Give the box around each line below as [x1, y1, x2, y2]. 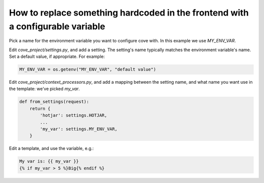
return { [29, 106, 51, 111]
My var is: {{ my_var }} [19, 159, 79, 164]
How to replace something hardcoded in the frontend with [9, 7, 249, 18]
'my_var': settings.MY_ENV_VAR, [40, 127, 117, 132]
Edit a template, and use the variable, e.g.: [9, 146, 94, 151]
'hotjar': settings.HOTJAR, [40, 112, 108, 118]
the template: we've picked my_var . [9, 86, 80, 92]
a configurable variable [9, 21, 105, 32]
